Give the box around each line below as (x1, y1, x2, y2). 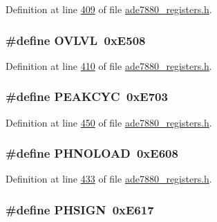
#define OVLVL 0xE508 (6, 31, 146, 48)
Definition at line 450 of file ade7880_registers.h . (6, 115, 212, 129)
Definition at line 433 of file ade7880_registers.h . (6, 172, 212, 186)
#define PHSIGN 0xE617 (6, 201, 154, 218)
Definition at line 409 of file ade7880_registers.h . (6, 2, 212, 16)
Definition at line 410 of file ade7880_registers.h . (6, 58, 212, 73)
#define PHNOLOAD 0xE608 (6, 145, 178, 162)
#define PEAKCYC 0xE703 (6, 88, 168, 105)
